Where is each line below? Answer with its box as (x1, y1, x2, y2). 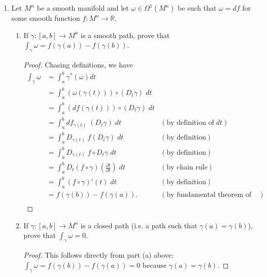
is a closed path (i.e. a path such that (81, 220, 197, 230)
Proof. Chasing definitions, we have (23, 59, 133, 70)
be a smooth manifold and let (37, 3, 129, 13)
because (142, 259, 166, 270)
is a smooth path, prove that (81, 29, 170, 40)
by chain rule (166, 164, 208, 171)
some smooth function (11, 13, 80, 23)
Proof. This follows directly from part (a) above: (23, 250, 174, 260)
